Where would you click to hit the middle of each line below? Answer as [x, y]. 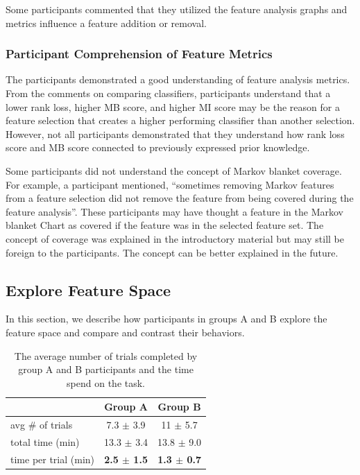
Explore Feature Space [88, 290]
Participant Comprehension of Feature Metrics [139, 54]
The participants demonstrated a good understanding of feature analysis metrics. [178, 79]
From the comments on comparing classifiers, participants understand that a [168, 93]
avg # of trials [42, 425]
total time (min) [45, 441]
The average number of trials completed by [106, 355]
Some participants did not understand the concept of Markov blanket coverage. [174, 170]
